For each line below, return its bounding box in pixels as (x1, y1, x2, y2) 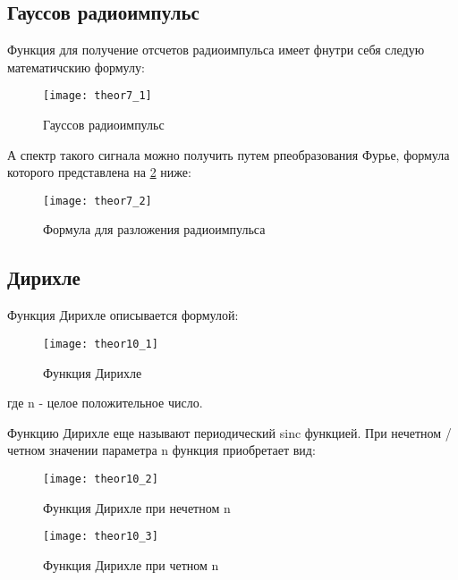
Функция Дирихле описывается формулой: (7, 306, 239, 324)
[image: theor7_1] (43, 89, 152, 103)
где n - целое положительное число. (7, 393, 203, 412)
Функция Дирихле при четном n (43, 555, 219, 574)
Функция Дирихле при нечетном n (43, 498, 231, 517)
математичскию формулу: (7, 57, 145, 76)
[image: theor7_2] (43, 194, 152, 207)
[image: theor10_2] (43, 472, 158, 485)
